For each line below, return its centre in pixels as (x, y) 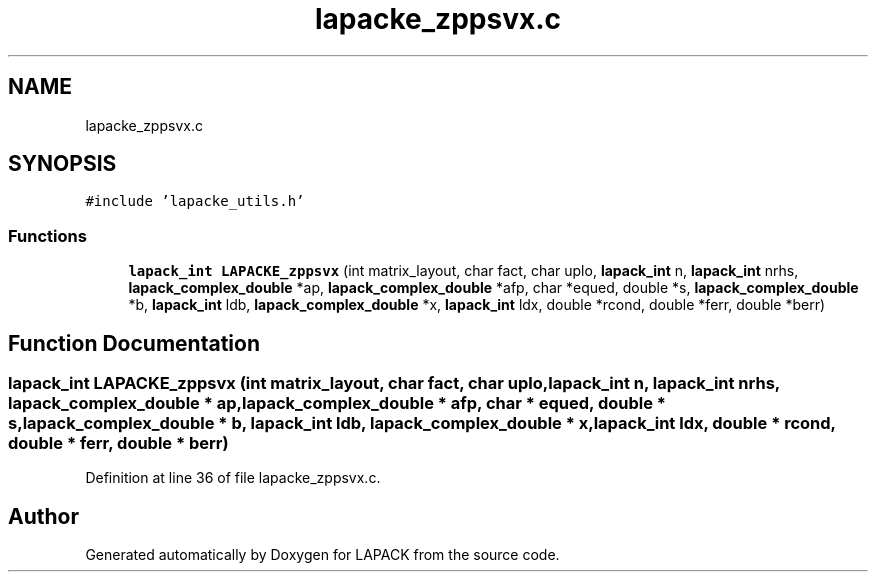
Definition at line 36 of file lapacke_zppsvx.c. (233, 478)
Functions (47, 235)
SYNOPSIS (62, 164)
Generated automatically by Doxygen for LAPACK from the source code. (322, 555)
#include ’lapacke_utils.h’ (195, 201)
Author (43, 516)
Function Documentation (134, 343)
